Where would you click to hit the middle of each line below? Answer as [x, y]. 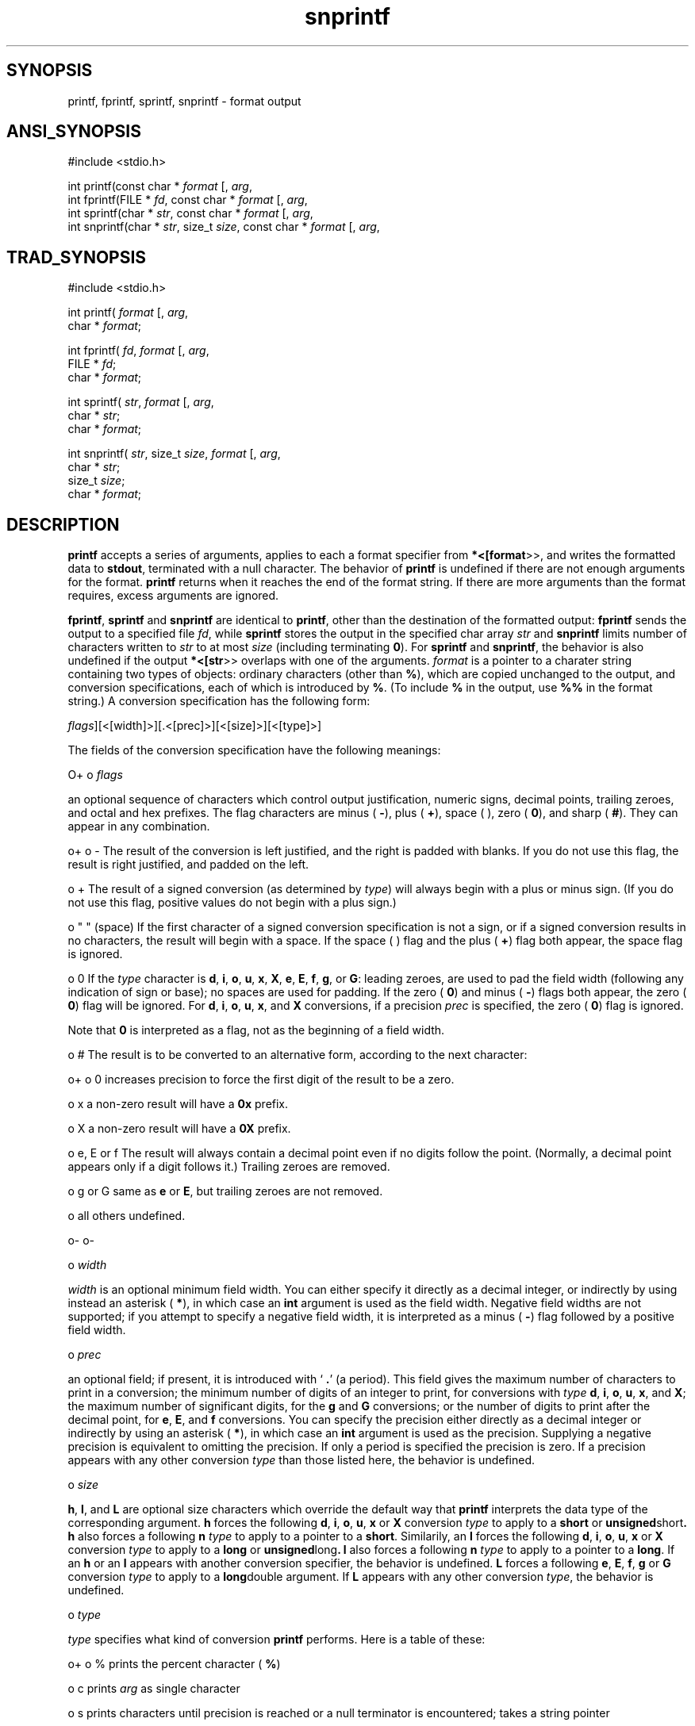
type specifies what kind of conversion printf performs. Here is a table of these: [276, 1640]
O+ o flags [95, 775]
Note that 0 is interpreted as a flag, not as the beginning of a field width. [256, 1030]
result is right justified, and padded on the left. [188, 865]
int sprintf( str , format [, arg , [141, 402]
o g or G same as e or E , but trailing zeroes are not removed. [225, 1191]
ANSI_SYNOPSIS [74, 132]
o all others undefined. [127, 1216]
